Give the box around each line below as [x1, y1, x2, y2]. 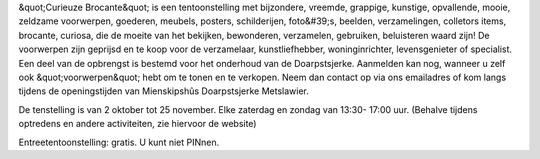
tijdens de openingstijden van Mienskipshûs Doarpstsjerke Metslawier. [18, 85, 309, 97]
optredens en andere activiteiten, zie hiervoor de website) [18, 118, 257, 130]
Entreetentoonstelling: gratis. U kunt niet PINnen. [18, 136, 220, 148]
